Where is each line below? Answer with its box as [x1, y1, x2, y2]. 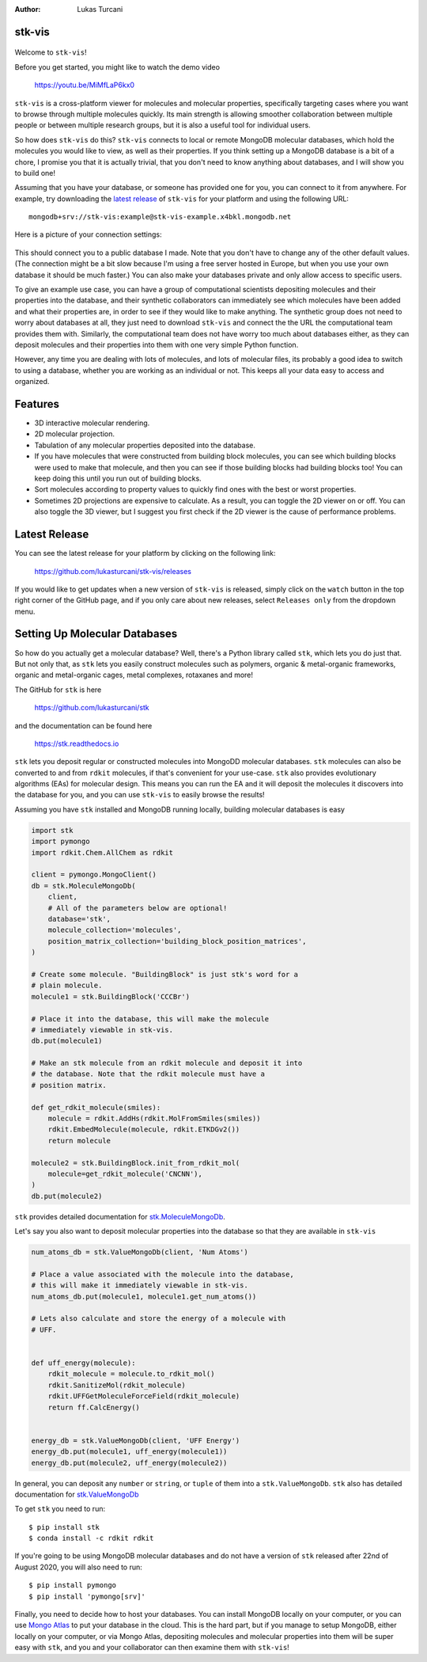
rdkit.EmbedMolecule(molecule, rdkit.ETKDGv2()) [47, 1125, 240, 1134]
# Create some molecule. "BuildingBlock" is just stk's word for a [31, 970, 299, 979]
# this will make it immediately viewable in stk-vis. [31, 1281, 248, 1290]
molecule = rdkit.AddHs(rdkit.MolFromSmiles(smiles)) [47, 1114, 261, 1124]
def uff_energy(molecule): [31, 1359, 136, 1367]
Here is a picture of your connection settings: [14, 230, 162, 239]
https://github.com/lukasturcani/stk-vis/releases [34, 566, 191, 576]
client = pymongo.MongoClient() [31, 870, 157, 879]
